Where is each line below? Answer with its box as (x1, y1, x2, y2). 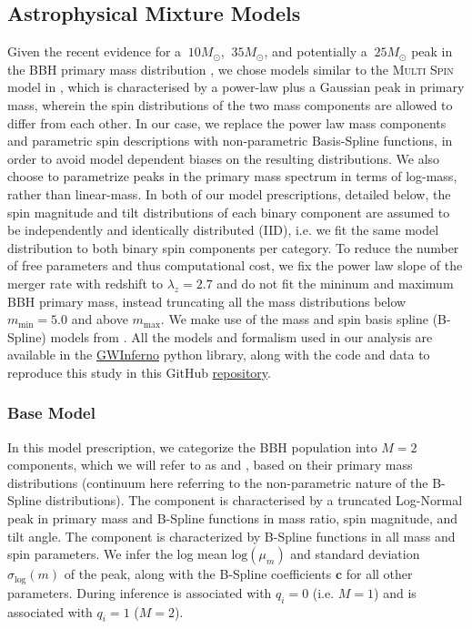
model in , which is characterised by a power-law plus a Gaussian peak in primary (7, 77, 465, 96)
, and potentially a (264, 42, 367, 61)
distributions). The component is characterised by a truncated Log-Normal (45, 491, 463, 510)
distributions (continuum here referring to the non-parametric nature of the (7, 472, 428, 492)
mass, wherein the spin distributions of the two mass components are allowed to (7, 95, 453, 114)
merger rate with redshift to (7, 273, 163, 292)
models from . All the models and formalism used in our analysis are (50, 327, 433, 346)
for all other (346, 564, 413, 583)
